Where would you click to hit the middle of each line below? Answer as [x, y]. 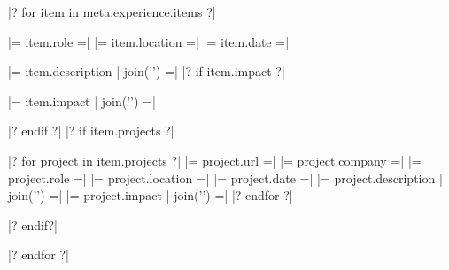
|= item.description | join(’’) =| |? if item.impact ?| [147, 71]
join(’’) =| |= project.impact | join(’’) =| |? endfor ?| [151, 195]
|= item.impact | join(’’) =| [82, 100]
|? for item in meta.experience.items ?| [112, 12]
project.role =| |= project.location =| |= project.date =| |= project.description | [225, 177]
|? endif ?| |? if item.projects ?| [91, 131]
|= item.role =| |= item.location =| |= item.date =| [149, 41]
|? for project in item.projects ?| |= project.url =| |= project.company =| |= [215, 160]
